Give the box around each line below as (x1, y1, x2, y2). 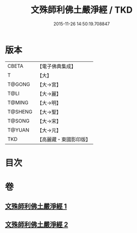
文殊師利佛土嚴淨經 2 (5, 220, 68, 229)
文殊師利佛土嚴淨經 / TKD (31, 4, 133, 16)
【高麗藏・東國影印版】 (37, 136, 91, 143)
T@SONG (7, 117, 30, 124)
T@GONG (7, 81, 30, 88)
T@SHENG (7, 108, 33, 115)
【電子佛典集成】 (37, 63, 76, 70)
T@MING (7, 99, 29, 106)
